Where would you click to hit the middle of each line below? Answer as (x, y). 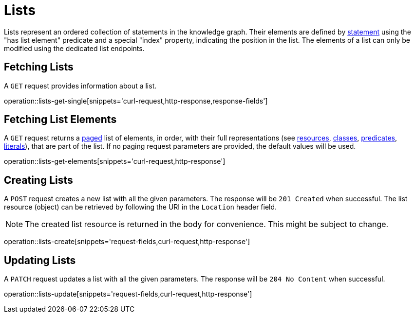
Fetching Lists (39, 67)
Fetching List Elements (60, 120)
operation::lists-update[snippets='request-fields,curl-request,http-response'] (128, 294)
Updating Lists (40, 260)
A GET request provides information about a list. (80, 86)
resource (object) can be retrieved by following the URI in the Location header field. (141, 207)
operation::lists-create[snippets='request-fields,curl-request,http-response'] (127, 242)
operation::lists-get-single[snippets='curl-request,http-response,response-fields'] (136, 101)
